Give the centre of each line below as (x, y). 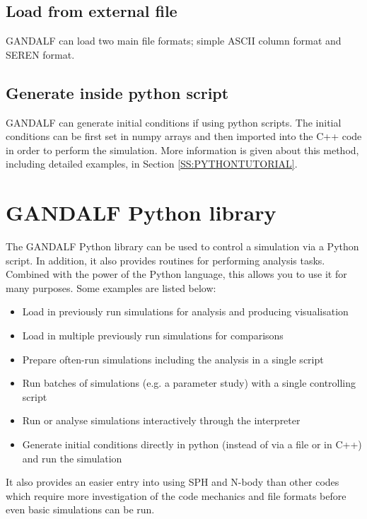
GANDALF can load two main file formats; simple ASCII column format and (174, 41)
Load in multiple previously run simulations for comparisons (153, 336)
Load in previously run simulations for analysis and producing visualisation (185, 311)
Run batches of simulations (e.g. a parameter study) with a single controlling (189, 383)
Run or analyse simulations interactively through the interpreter (161, 420)
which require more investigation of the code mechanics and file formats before (176, 495)
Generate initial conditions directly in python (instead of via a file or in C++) (192, 444)
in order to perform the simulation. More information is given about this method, (182, 150)
